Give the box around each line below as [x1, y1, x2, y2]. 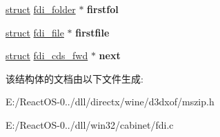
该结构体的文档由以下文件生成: [6, 71, 143, 85]
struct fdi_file [6, 25, 64, 39]
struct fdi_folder [6, 2, 76, 16]
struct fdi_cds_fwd [6, 48, 88, 63]
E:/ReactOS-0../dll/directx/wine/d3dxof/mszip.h [6, 94, 214, 109]
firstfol [87, 2, 119, 16]
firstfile [75, 25, 110, 39]
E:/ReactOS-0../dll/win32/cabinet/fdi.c [6, 117, 174, 131]
